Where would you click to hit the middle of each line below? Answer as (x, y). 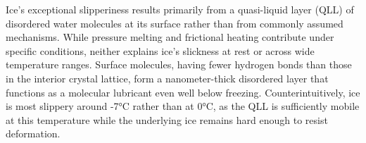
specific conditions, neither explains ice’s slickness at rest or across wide (160, 50)
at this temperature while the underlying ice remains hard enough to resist (167, 119)
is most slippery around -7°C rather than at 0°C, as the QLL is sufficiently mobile (183, 106)
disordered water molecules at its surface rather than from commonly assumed (175, 23)
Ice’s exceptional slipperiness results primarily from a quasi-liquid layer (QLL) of (180, 9)
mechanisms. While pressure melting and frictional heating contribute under (170, 37)
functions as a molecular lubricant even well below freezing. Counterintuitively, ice (183, 92)
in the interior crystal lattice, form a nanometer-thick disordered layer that (167, 78)
